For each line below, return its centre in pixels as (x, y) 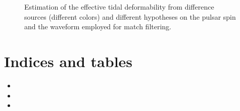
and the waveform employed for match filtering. (98, 26)
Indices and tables (68, 61)
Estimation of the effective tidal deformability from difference (119, 7)
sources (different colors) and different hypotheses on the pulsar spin (130, 16)
